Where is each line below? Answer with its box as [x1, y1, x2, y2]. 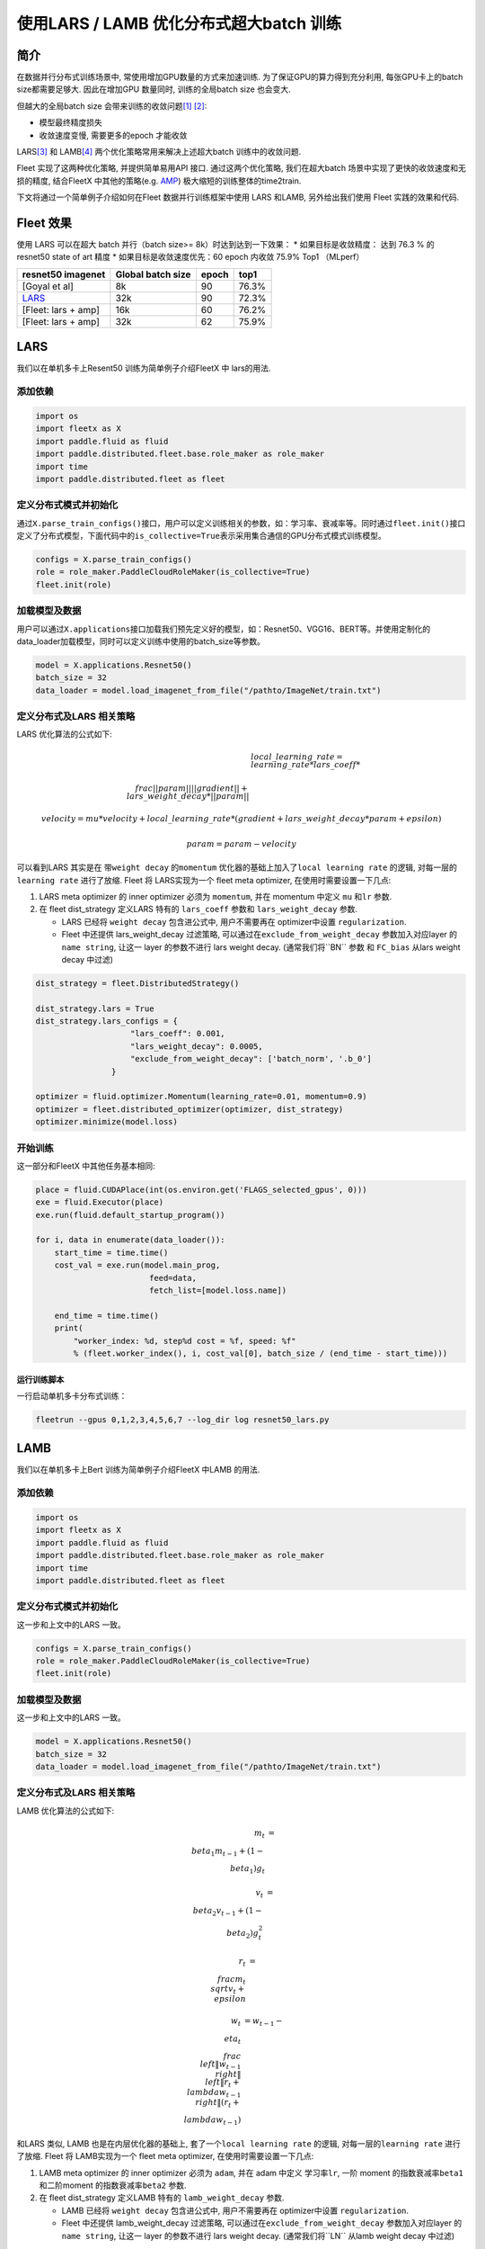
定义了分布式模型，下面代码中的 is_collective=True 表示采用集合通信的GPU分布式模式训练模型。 [16, 531, 386, 542]
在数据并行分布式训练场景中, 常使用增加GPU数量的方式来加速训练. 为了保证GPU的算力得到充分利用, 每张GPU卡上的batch [16, 72, 463, 83]
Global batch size [115, 268, 191, 281]
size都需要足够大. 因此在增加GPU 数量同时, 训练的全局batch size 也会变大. [16, 84, 291, 94]
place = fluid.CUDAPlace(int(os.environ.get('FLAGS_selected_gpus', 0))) [35, 1184, 367, 1195]
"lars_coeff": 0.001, [130, 1028, 225, 1039]
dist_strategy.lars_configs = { [35, 1017, 179, 1026]
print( [54, 1323, 84, 1333]
